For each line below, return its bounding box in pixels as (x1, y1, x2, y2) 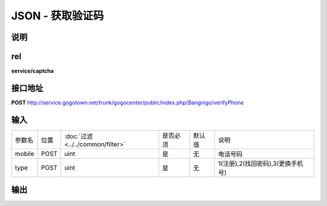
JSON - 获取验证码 (11, 9, 104, 22)
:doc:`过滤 (64, 132, 93, 140)
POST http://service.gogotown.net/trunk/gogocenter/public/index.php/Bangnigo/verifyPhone (11, 98, 244, 106)
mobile (15, 149, 35, 158)
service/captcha (11, 67, 54, 75)
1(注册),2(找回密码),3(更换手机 (218, 159, 303, 167)
